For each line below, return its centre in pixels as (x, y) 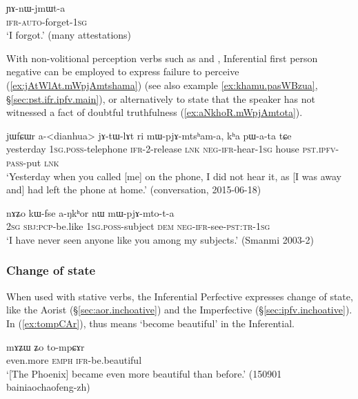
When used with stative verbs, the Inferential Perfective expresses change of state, (180, 296)
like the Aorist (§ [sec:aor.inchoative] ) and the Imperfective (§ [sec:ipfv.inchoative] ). (179, 310)
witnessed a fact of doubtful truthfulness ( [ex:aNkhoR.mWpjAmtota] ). (155, 112)
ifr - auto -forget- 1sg (47, 21)
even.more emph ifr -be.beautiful (74, 360)
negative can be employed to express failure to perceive (123, 71)
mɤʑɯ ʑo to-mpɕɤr (46, 346)
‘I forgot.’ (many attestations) (69, 35)
